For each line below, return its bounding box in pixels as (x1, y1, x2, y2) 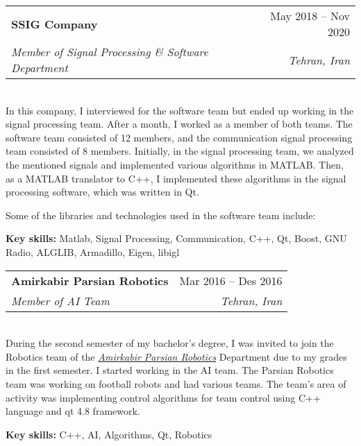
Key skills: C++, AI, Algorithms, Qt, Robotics (6, 427, 212, 441)
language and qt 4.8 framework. (6, 404, 140, 418)
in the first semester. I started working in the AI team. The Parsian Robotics (6, 363, 334, 377)
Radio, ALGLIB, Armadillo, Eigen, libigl (6, 244, 180, 259)
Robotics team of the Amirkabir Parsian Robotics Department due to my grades (6, 349, 347, 363)
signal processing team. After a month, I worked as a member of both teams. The (6, 117, 353, 131)
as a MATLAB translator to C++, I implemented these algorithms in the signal (6, 171, 346, 185)
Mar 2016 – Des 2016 (179, 272, 283, 289)
